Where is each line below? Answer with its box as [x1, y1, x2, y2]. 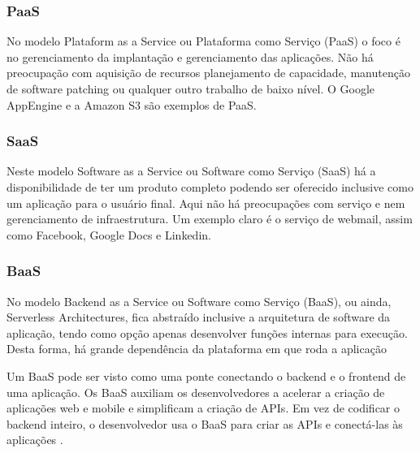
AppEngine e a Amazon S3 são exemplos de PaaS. [6, 96, 257, 113]
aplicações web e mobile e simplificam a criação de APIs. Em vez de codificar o [6, 399, 400, 416]
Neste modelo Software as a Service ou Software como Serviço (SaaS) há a [6, 162, 376, 179]
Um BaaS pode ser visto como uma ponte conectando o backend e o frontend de [6, 367, 406, 384]
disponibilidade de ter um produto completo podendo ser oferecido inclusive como [6, 179, 414, 195]
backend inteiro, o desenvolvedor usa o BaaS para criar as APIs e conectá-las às [6, 415, 403, 432]
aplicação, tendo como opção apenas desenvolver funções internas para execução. [6, 324, 408, 341]
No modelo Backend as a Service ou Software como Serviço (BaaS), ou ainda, [6, 292, 392, 309]
